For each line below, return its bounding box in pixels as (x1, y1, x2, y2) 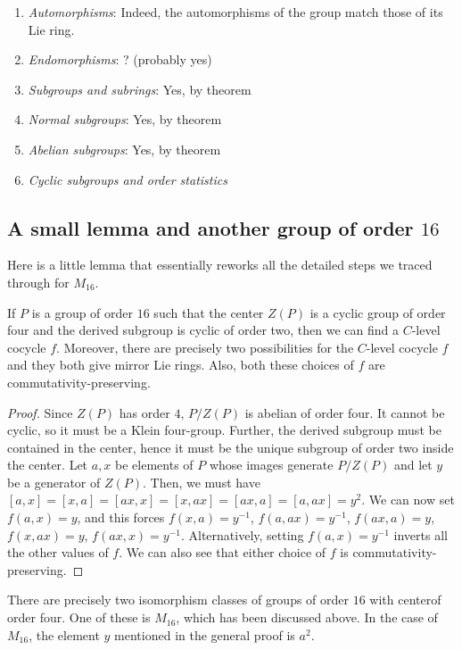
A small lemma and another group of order (7, 213, 414, 241)
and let (393, 455, 433, 474)
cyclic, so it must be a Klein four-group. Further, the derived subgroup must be (7, 421, 441, 439)
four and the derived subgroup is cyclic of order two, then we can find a (7, 321, 400, 339)
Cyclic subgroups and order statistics (28, 170, 227, 188)
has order (119, 403, 170, 421)
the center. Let (7, 455, 88, 474)
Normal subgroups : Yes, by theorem (28, 110, 222, 129)
